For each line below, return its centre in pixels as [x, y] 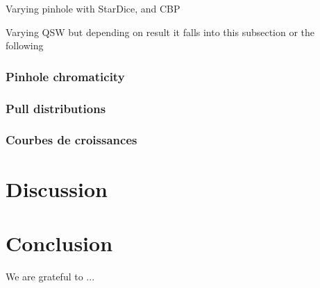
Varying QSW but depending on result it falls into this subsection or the [160, 32]
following [25, 45]
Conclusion [59, 243]
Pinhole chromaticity [65, 76]
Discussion [57, 188]
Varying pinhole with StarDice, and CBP [93, 8]
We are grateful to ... [50, 276]
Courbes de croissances [71, 140]
